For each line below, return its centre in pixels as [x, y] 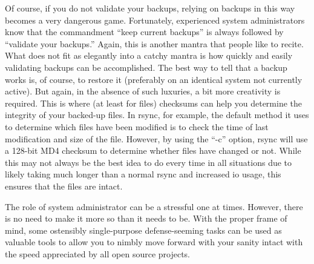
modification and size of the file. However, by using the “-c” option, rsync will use [156, 138]
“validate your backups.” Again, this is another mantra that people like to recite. [154, 43]
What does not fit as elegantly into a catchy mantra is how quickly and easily [149, 55]
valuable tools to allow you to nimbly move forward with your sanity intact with [154, 242]
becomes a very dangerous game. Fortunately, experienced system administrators [155, 20]
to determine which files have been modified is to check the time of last [137, 126]
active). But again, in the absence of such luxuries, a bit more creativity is [143, 91]
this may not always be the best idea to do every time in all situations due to [149, 162]
